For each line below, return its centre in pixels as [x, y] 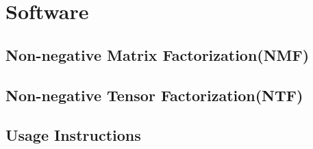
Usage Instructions [73, 135]
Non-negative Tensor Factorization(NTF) [154, 95]
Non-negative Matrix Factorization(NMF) [158, 54]
